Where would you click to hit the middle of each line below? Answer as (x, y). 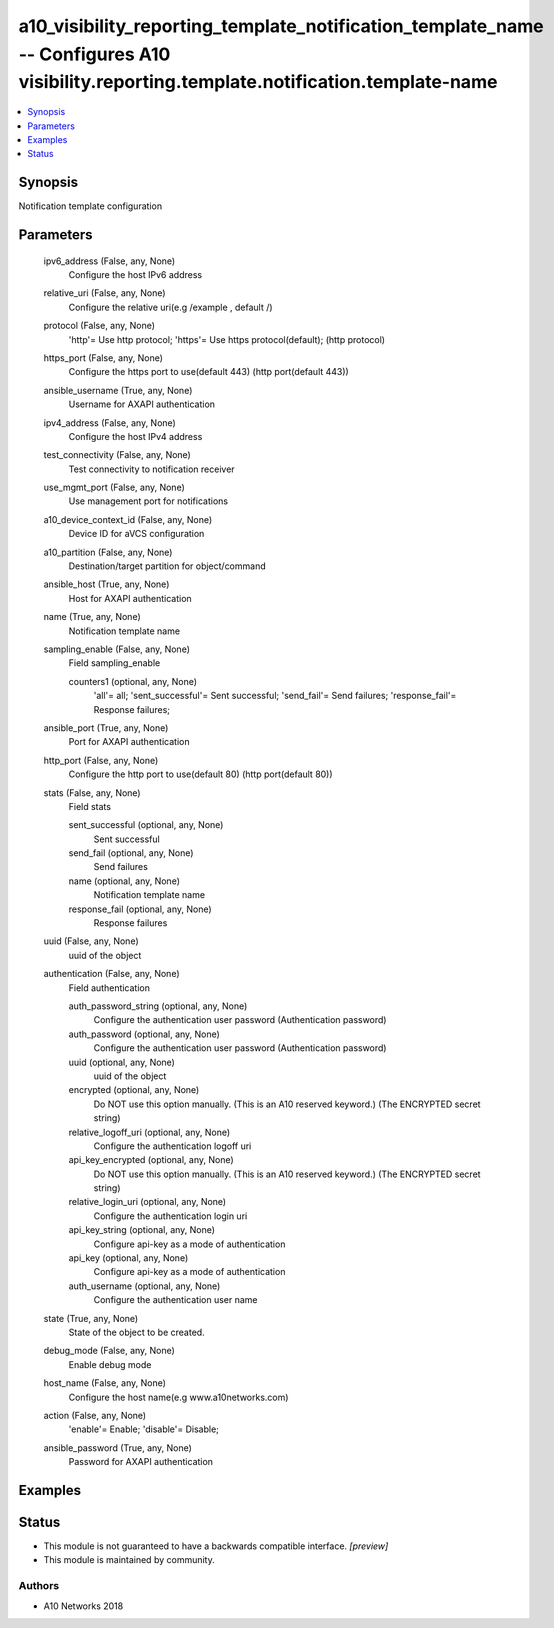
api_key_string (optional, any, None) (141, 1230)
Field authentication (109, 987)
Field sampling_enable (114, 663)
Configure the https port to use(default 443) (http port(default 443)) (208, 372)
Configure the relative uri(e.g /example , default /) (171, 307)
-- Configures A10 (94, 54)
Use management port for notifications (148, 501)
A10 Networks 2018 (83, 1606)
